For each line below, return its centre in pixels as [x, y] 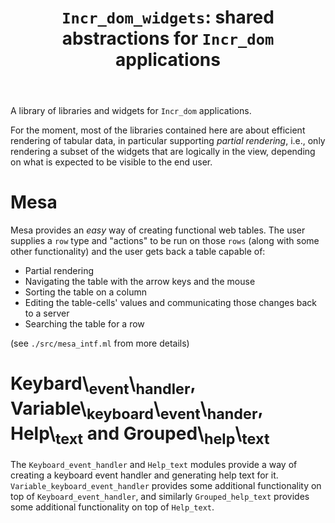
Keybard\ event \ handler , [103, 385]
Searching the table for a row [84, 324]
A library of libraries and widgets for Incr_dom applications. [131, 111]
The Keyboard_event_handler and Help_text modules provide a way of [154, 464]
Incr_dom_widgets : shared [168, 17]
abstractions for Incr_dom [168, 38]
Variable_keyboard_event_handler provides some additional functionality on [166, 485]
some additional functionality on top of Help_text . [112, 507]
